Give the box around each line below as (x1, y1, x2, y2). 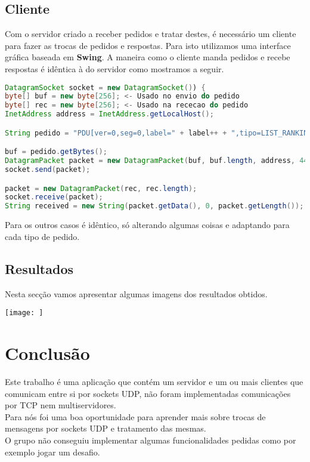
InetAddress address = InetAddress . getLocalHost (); (5, 110, 214, 119)
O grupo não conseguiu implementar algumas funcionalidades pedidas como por (5, 433, 296, 446)
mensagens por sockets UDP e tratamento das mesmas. (5, 422, 206, 435)
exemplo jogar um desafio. (5, 445, 100, 458)
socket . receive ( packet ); (5, 193, 103, 202)
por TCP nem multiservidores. (5, 399, 116, 411)
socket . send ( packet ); (5, 165, 91, 174)
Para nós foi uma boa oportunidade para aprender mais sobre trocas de (5, 410, 266, 423)
